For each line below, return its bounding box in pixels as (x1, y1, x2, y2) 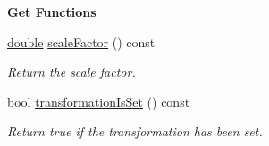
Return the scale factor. (7, 62, 136, 81)
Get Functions (7, 3, 97, 20)
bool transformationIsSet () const (7, 92, 190, 110)
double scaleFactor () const (7, 32, 156, 51)
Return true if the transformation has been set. (7, 122, 263, 141)
